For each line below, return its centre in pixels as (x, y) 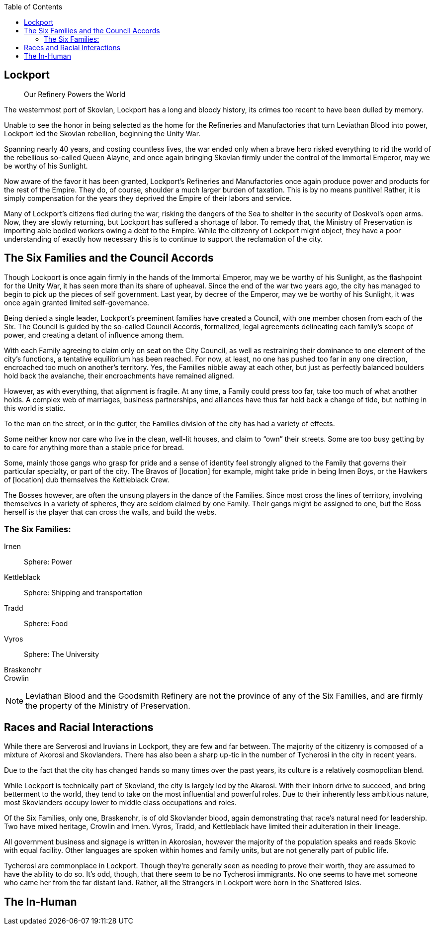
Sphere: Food (46, 624)
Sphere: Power (48, 562)
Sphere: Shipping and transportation (83, 593)
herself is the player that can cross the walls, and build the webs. (110, 512)
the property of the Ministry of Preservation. (108, 706)
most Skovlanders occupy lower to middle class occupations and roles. (120, 803)
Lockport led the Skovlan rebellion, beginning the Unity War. (102, 133)
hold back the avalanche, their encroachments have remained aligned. (119, 375)
